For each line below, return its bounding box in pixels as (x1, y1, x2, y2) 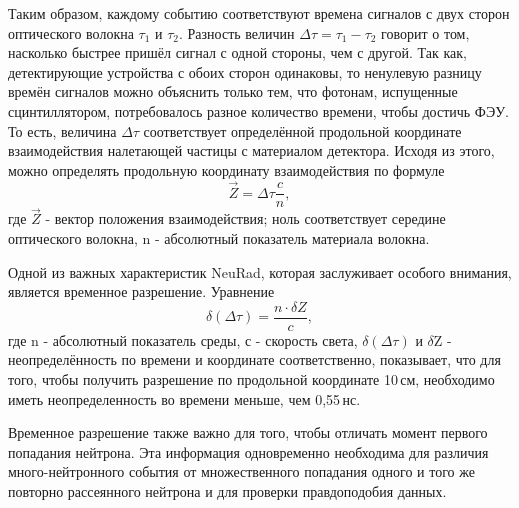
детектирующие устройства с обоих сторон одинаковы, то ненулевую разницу (8, 61, 482, 82)
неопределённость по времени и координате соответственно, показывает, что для (8, 349, 501, 370)
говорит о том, (381, 22, 470, 43)
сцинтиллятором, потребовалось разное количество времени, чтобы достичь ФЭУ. (8, 100, 509, 121)
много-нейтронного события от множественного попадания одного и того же (8, 461, 475, 482)
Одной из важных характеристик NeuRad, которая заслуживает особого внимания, (8, 261, 512, 282)
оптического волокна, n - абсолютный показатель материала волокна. (8, 227, 430, 248)
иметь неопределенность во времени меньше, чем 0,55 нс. (8, 388, 361, 409)
